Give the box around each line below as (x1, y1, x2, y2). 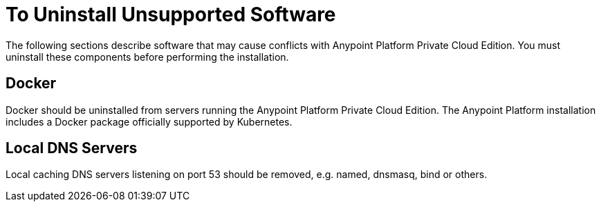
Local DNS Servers (6, 139, 138, 157)
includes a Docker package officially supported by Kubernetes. (6, 115, 293, 128)
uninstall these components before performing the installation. (6, 50, 289, 63)
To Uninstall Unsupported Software (6, 3, 336, 26)
